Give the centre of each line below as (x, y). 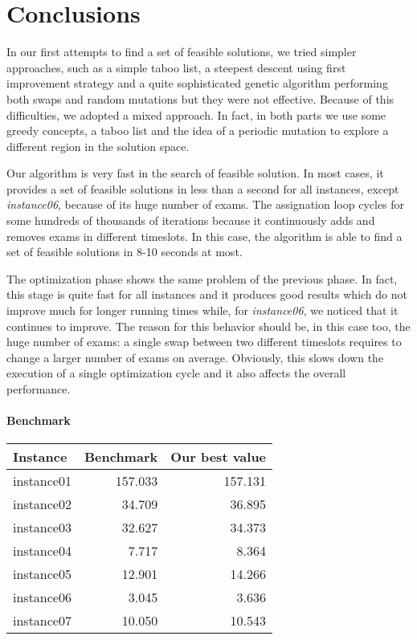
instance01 (42, 481)
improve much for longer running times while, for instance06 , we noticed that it (202, 310)
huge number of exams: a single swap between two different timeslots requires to (204, 342)
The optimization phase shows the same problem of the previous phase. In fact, (202, 278)
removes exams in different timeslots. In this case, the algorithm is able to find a (204, 236)
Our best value (219, 457)
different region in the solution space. (98, 146)
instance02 (42, 504)
